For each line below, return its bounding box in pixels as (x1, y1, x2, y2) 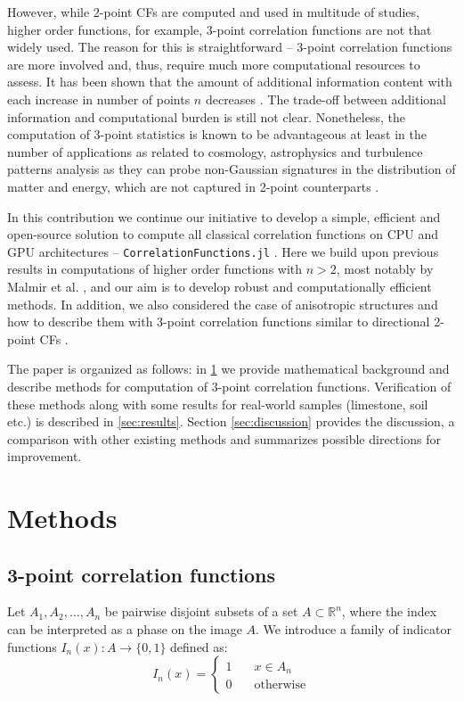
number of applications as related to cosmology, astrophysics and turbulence (7, 142, 423, 161)
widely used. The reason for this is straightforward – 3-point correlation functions (7, 37, 452, 56)
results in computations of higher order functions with (7, 260, 303, 278)
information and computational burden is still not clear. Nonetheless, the (7, 107, 405, 126)
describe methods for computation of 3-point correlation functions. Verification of (7, 376, 452, 395)
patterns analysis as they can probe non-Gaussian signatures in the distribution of (7, 160, 456, 178)
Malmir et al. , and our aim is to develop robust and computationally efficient (7, 276, 432, 295)
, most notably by (336, 260, 434, 278)
